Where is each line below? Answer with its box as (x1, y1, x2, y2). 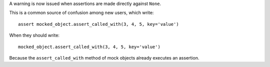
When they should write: (9, 32, 60, 38)
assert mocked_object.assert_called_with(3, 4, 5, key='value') (18, 21, 179, 27)
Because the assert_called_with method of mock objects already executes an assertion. (9, 55, 199, 61)
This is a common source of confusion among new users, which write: (9, 10, 154, 16)
